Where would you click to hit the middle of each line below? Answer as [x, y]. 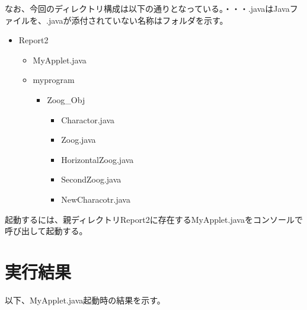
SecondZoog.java [91, 179]
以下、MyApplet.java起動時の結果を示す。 [85, 300]
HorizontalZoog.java [97, 159]
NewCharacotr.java [96, 199]
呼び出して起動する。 [46, 231]
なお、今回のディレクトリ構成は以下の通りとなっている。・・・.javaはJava [147, 8]
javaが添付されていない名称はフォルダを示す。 [138, 20]
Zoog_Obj [66, 99]
